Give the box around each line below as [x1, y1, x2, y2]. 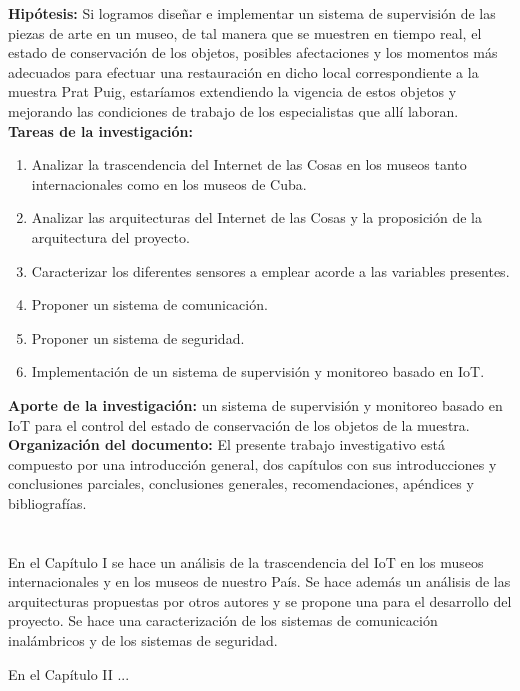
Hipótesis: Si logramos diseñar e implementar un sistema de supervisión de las [8, 3, 496, 23]
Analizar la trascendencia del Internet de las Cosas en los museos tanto [31, 154, 467, 175]
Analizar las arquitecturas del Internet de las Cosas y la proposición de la [31, 207, 482, 228]
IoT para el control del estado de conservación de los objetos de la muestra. [8, 414, 470, 435]
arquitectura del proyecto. [31, 226, 190, 247]
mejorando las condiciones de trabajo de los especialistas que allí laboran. [8, 100, 459, 121]
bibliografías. [8, 492, 87, 513]
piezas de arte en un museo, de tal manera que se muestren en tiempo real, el [8, 22, 482, 43]
